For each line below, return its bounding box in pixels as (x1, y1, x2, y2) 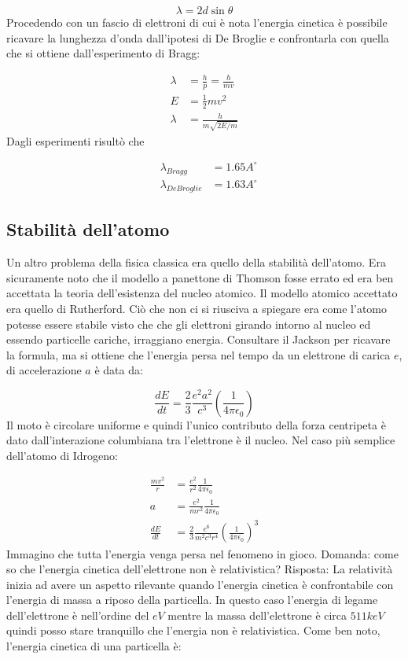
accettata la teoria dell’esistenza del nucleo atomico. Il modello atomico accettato (6, 285, 398, 301)
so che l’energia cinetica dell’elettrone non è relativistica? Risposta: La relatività (6, 561, 393, 577)
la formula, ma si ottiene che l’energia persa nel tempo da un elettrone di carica (6, 346, 391, 363)
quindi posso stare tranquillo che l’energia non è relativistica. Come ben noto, (6, 622, 380, 639)
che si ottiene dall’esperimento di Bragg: (6, 45, 200, 61)
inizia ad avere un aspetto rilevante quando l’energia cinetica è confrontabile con (6, 576, 394, 592)
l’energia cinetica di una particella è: (6, 638, 182, 654)
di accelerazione (6, 362, 82, 378)
